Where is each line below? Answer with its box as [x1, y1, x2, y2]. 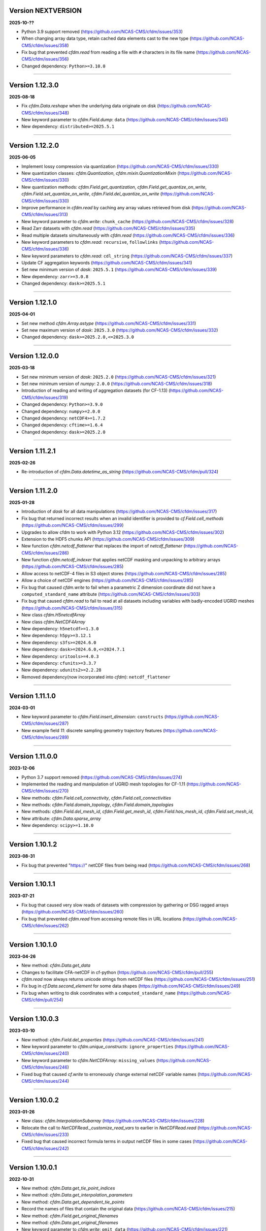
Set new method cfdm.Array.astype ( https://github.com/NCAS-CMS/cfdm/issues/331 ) [21, 320, 197, 326]
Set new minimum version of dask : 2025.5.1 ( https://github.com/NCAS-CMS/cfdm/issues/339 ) [21, 266, 217, 273]
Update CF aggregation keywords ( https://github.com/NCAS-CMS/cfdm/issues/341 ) [21, 260, 192, 266]
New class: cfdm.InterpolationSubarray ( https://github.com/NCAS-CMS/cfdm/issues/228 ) [21, 1118, 204, 1124]
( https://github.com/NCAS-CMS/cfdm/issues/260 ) [21, 909, 124, 915]
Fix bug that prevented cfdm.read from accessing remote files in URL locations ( [21, 916, 184, 922]
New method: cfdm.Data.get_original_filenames [21, 1220, 118, 1226]
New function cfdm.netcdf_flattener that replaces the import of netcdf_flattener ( [21, 543, 186, 549]
